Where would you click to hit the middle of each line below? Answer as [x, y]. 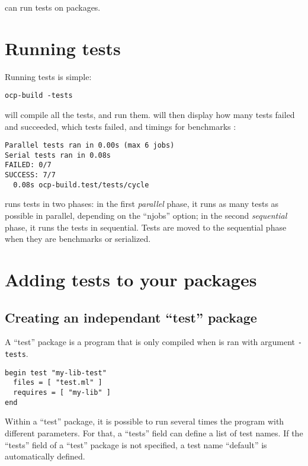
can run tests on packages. [53, 7]
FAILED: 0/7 [28, 165]
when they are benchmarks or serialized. [78, 239]
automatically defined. [45, 456]
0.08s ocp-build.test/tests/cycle [81, 185]
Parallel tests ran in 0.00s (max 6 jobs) [90, 146]
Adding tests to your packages [131, 279]
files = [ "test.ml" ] [58, 383]
